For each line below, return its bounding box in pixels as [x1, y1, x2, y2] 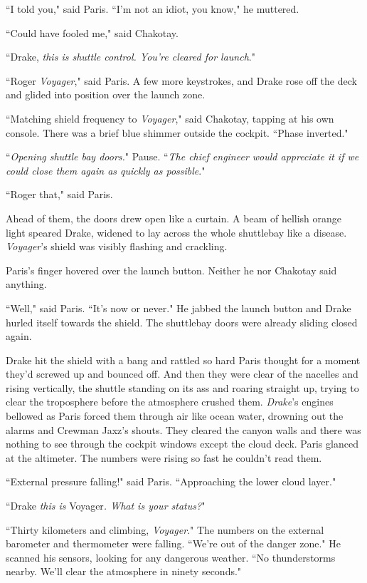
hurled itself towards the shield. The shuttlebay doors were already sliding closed [6, 314, 358, 329]
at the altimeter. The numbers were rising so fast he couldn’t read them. [6, 450, 322, 465]
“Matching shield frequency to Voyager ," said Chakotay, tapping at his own [6, 110, 334, 125]
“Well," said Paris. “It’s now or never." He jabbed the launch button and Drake [6, 300, 351, 315]
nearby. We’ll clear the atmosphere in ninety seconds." [6, 564, 242, 579]
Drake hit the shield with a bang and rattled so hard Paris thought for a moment [6, 352, 361, 367]
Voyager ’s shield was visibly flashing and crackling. [6, 239, 228, 254]
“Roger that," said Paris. [6, 187, 113, 202]
